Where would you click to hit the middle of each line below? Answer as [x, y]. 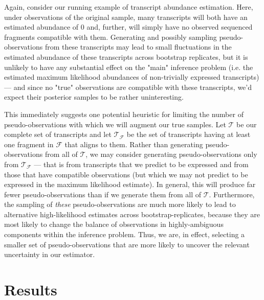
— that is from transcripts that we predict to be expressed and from [141, 164]
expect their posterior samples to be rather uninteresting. [94, 97]
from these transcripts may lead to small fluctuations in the [138, 47]
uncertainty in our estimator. [50, 254]
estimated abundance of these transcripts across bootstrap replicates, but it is [126, 56]
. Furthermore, [232, 194]
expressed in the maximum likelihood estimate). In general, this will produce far [130, 184]
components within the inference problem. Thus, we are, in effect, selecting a [125, 234]
